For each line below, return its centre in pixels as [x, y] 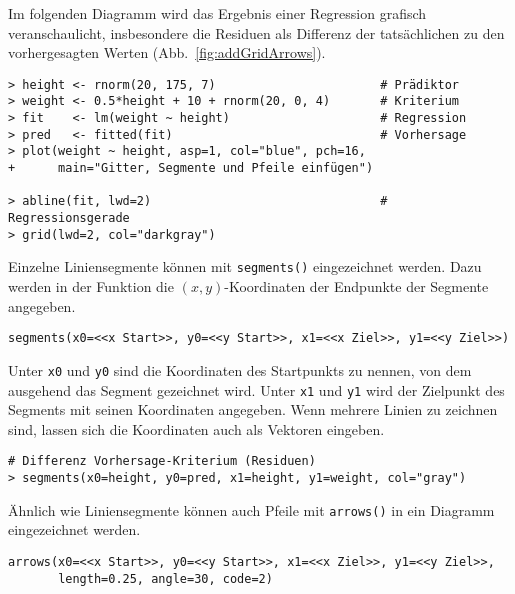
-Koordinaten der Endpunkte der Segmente [356, 286]
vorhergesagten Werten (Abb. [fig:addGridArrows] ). [167, 52]
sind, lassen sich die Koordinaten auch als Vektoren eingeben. [196, 428]
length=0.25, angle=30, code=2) [165, 578]
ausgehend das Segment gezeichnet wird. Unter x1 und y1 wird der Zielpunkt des [256, 389]
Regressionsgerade [69, 218]
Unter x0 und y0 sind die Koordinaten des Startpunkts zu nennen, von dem [240, 369]
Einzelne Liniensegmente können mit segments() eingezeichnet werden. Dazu [245, 266]
